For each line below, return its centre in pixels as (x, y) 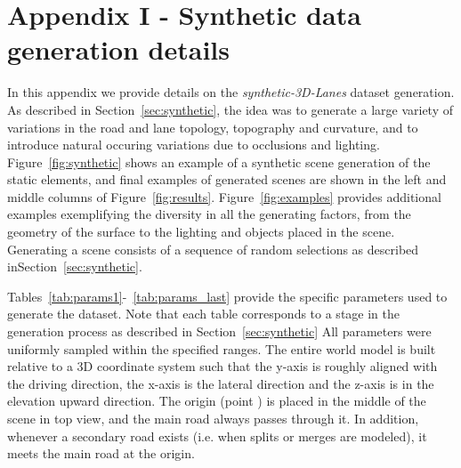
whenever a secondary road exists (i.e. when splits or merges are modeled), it (217, 436)
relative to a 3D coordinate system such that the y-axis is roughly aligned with (222, 366)
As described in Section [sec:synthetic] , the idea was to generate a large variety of (230, 109)
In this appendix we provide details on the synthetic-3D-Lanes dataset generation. (231, 92)
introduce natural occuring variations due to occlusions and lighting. (194, 145)
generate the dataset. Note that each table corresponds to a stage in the (203, 314)
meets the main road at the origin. (101, 453)
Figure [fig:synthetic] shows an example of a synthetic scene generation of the (219, 161)
